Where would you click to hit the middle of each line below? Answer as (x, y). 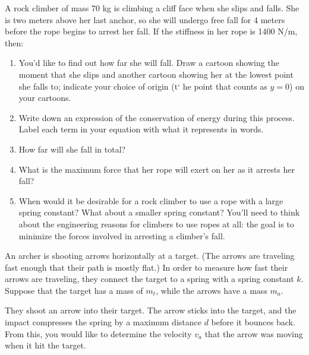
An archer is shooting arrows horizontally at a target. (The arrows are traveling (150, 256)
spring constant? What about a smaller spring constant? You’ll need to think (159, 212)
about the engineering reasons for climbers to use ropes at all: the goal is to (156, 224)
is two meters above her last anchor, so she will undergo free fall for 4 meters (145, 19)
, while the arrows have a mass (212, 290)
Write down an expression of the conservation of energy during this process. (157, 117)
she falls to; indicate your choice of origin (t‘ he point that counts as (143, 86)
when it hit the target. (45, 345)
